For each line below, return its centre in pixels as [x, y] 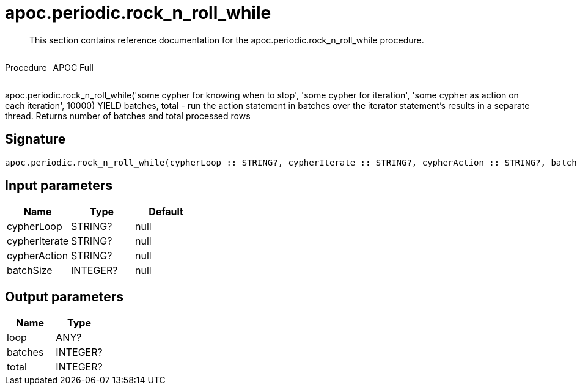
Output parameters [64, 296]
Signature [35, 139]
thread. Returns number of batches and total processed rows [128, 116]
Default [166, 212]
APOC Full [73, 67]
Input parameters [59, 186]
